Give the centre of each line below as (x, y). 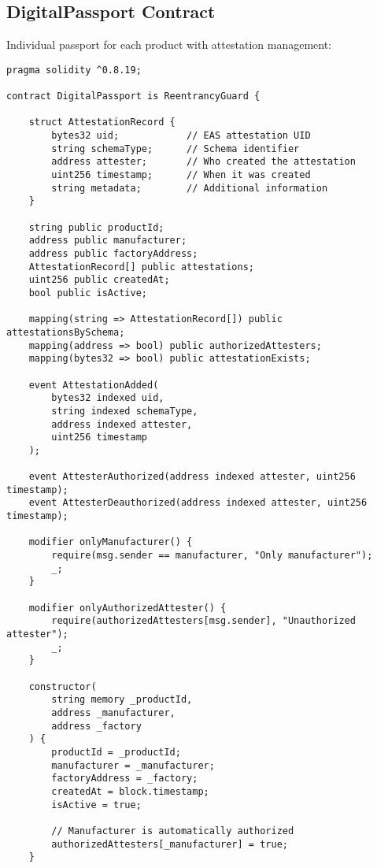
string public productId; (96, 227)
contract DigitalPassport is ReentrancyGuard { (133, 96)
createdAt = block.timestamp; (130, 791)
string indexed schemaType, (125, 411)
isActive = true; (96, 805)
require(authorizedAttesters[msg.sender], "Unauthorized (203, 621)
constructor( (63, 686)
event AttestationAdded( (94, 385)
